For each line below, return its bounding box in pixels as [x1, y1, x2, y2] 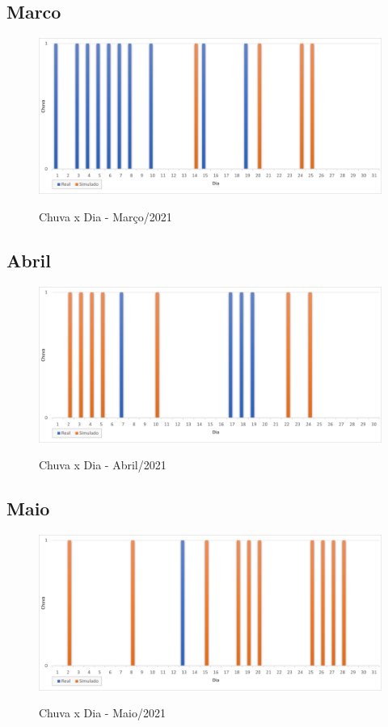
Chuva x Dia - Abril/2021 [39, 456, 167, 473]
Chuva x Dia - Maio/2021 [39, 704, 166, 721]
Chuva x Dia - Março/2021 [39, 208, 172, 225]
